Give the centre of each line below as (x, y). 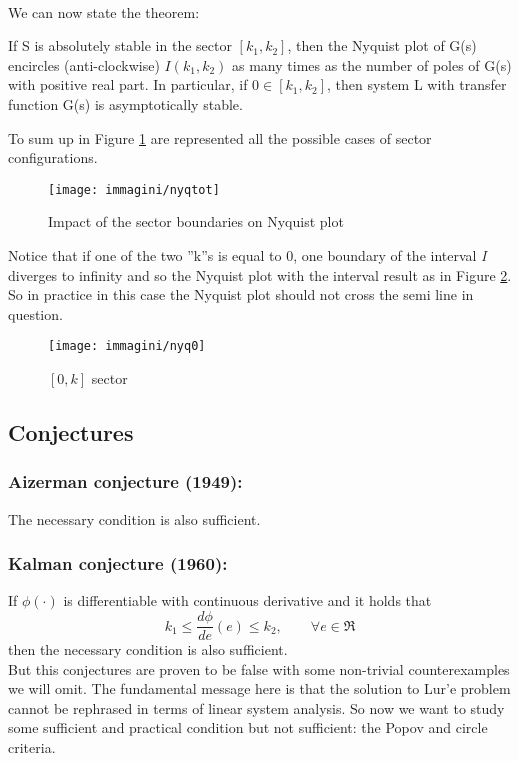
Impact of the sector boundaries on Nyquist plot (196, 221)
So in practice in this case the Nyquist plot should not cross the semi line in (241, 294)
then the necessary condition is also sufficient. (148, 649)
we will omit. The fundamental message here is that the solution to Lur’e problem (259, 688)
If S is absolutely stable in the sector (120, 45)
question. (35, 313)
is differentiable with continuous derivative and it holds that (247, 600)
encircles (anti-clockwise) (84, 64)
